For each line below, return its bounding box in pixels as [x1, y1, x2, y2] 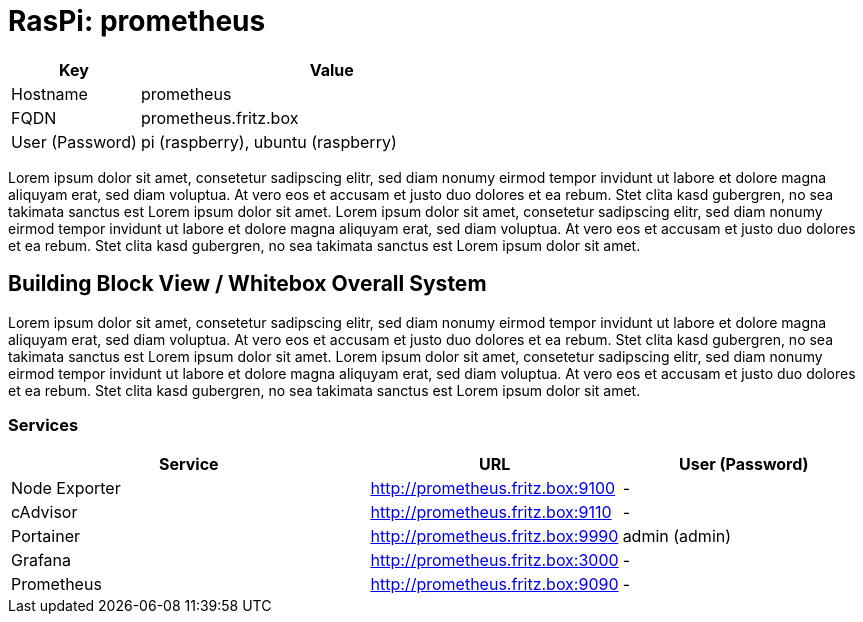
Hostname [11, 83, 88, 104]
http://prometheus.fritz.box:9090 [370, 574, 619, 595]
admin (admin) [622, 526, 732, 547]
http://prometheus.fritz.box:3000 [370, 550, 619, 571]
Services [8, 414, 79, 435]
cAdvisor [11, 502, 78, 523]
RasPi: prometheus [8, 4, 266, 38]
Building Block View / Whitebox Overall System [8, 271, 487, 297]
